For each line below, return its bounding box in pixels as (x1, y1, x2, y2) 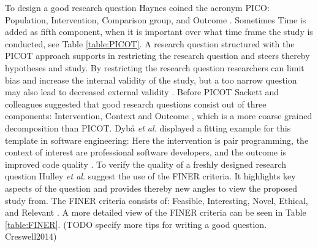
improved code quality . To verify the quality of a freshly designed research (5, 157, 286, 170)
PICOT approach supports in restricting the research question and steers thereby (5, 49, 310, 62)
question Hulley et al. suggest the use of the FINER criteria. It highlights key (5, 170, 296, 182)
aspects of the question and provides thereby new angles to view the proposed (5, 181, 297, 194)
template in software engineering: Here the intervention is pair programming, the (5, 133, 309, 146)
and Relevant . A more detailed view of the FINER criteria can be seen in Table (5, 206, 306, 219)
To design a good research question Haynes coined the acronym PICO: (5, 1, 270, 14)
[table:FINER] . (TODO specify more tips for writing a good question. (5, 218, 267, 230)
